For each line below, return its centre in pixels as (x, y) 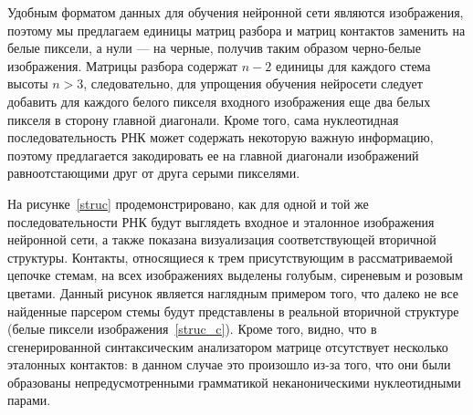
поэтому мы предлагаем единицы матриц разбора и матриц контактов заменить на (236, 30)
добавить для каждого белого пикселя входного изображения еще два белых (219, 101)
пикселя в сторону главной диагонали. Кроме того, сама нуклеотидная (203, 119)
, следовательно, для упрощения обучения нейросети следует (253, 83)
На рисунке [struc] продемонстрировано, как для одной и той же (188, 203)
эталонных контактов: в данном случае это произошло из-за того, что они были (229, 364)
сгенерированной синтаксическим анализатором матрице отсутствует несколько (228, 346)
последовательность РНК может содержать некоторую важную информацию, (221, 137)
